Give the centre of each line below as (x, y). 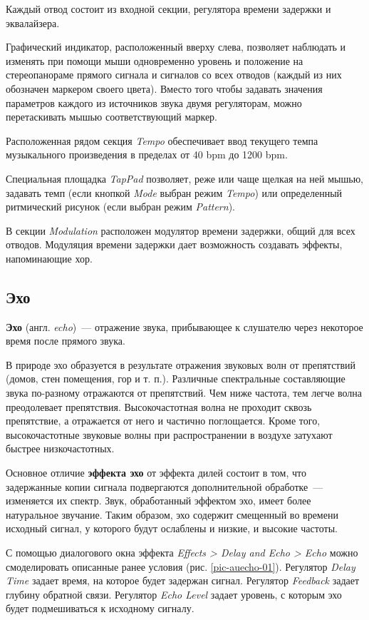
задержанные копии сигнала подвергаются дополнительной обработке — (165, 486)
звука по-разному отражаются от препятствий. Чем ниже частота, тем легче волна (184, 393)
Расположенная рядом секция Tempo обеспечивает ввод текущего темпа (162, 140)
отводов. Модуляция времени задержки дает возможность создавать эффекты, (174, 244)
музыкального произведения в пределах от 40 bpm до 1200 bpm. (147, 154)
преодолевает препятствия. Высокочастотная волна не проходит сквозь (159, 406)
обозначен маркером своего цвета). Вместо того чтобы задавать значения (164, 88)
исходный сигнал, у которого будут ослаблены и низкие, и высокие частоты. (172, 528)
